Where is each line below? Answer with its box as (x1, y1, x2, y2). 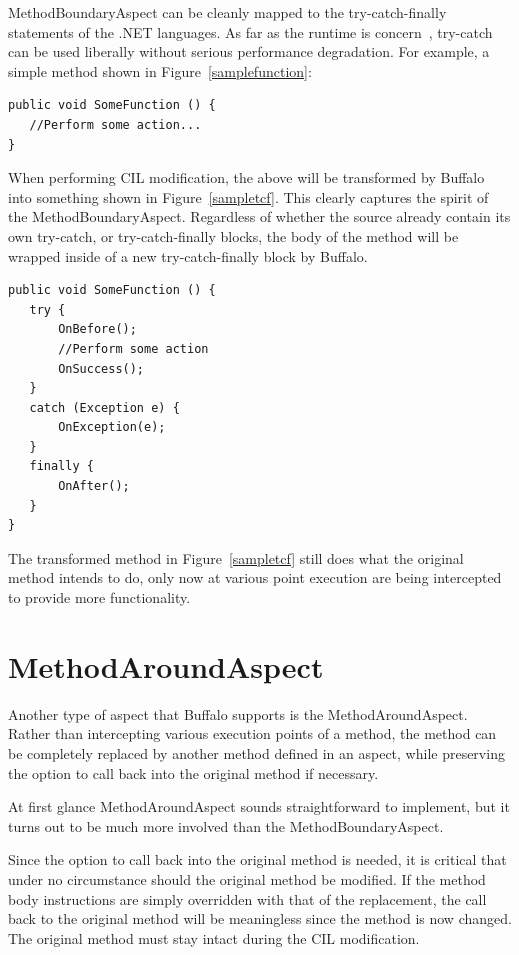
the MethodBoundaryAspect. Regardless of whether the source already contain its (8, 206, 511, 227)
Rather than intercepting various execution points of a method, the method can (8, 723, 497, 744)
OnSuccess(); (58, 361, 145, 376)
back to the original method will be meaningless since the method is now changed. (8, 908, 512, 929)
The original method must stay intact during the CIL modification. (8, 927, 420, 948)
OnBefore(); (58, 322, 137, 337)
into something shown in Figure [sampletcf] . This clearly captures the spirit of (8, 186, 489, 207)
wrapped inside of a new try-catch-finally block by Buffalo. (8, 245, 368, 266)
